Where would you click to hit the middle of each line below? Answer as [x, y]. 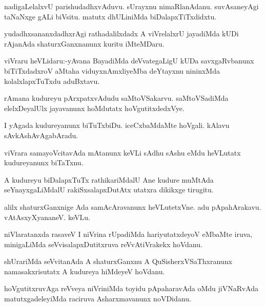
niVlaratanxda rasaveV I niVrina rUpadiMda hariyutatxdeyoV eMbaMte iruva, [128, 234]
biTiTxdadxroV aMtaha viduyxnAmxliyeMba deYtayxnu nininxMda [112, 70]
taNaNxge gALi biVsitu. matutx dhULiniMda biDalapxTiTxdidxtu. [110, 16]
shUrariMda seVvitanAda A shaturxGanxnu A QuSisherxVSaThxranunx [118, 261]
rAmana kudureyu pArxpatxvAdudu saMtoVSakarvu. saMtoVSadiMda [116, 98]
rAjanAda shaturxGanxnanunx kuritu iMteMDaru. [84, 43]
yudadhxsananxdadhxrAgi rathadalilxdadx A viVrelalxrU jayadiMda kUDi [121, 34]
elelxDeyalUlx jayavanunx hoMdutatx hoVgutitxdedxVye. [94, 108]
